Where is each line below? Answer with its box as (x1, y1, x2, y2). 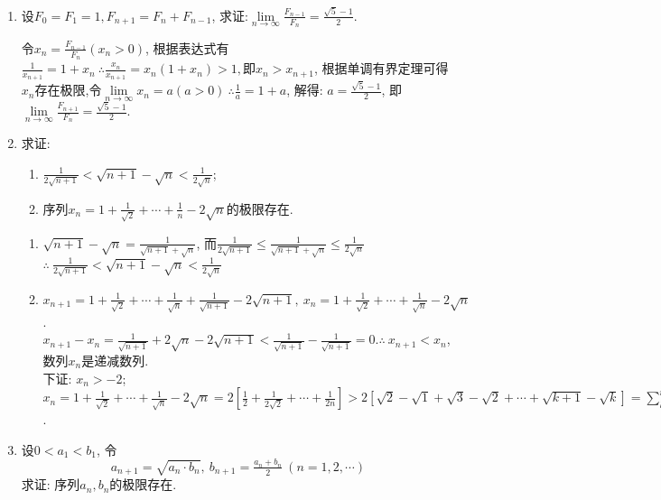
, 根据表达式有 (145, 38, 229, 57)
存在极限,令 (34, 80, 102, 99)
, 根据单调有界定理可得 (313, 59, 449, 78)
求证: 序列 (21, 475, 80, 494)
